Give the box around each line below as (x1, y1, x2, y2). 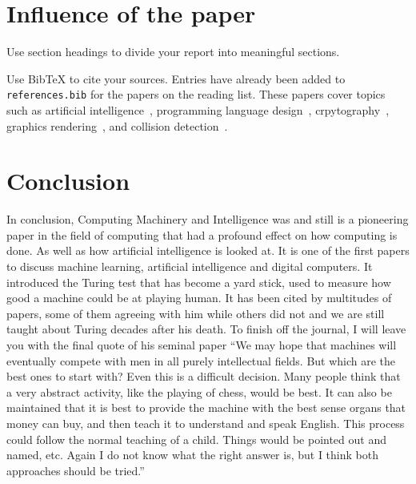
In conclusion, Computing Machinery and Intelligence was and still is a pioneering (6, 211, 409, 228)
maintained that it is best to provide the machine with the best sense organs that (6, 399, 406, 416)
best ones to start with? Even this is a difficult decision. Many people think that (6, 368, 401, 385)
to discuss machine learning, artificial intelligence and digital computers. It (6, 258, 373, 275)
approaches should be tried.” (6, 462, 145, 478)
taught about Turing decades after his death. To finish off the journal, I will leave (6, 321, 406, 337)
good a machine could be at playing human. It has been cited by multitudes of (6, 289, 392, 306)
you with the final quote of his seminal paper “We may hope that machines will (6, 337, 397, 353)
